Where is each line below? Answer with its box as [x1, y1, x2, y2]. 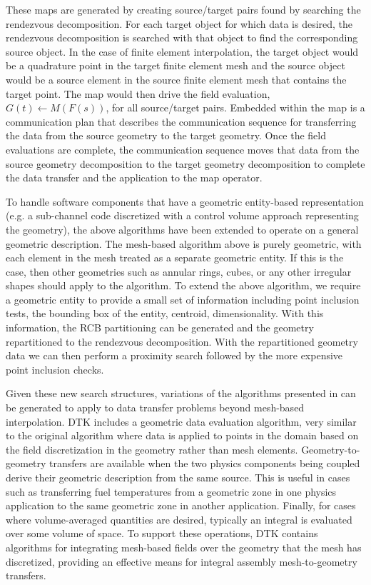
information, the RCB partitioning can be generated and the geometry [6, 320, 314, 335]
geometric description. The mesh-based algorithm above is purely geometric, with [6, 236, 362, 251]
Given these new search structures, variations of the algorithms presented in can [6, 386, 356, 401]
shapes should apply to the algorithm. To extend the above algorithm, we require [6, 278, 361, 293]
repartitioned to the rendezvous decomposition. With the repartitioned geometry [6, 334, 358, 349]
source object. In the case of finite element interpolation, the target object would [6, 44, 359, 59]
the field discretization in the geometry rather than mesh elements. [6, 441, 298, 456]
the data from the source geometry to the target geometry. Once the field [6, 128, 327, 143]
